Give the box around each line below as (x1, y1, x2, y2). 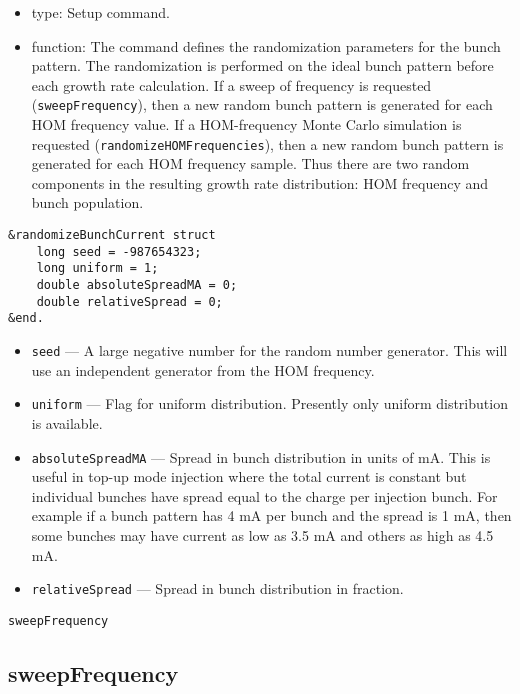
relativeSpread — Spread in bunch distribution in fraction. (31, 578, 404, 599)
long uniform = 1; (36, 261, 159, 276)
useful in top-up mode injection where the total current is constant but (31, 466, 467, 487)
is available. (31, 412, 103, 433)
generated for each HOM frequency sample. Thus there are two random (31, 153, 470, 174)
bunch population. (31, 192, 144, 213)
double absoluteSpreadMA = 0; (36, 278, 238, 293)
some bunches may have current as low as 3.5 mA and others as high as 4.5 (31, 524, 494, 545)
